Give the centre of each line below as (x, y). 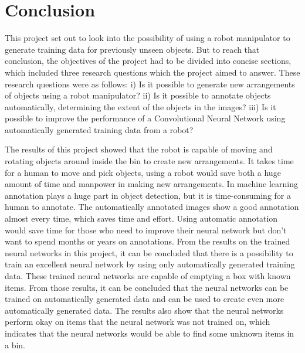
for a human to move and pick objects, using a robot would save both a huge (143, 172)
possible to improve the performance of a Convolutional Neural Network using (145, 118)
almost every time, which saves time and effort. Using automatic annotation (141, 218)
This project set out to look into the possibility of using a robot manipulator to (148, 38)
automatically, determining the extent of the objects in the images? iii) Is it (140, 106)
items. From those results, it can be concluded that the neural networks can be (147, 287)
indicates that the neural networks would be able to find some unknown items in (150, 333)
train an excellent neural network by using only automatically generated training (150, 264)
